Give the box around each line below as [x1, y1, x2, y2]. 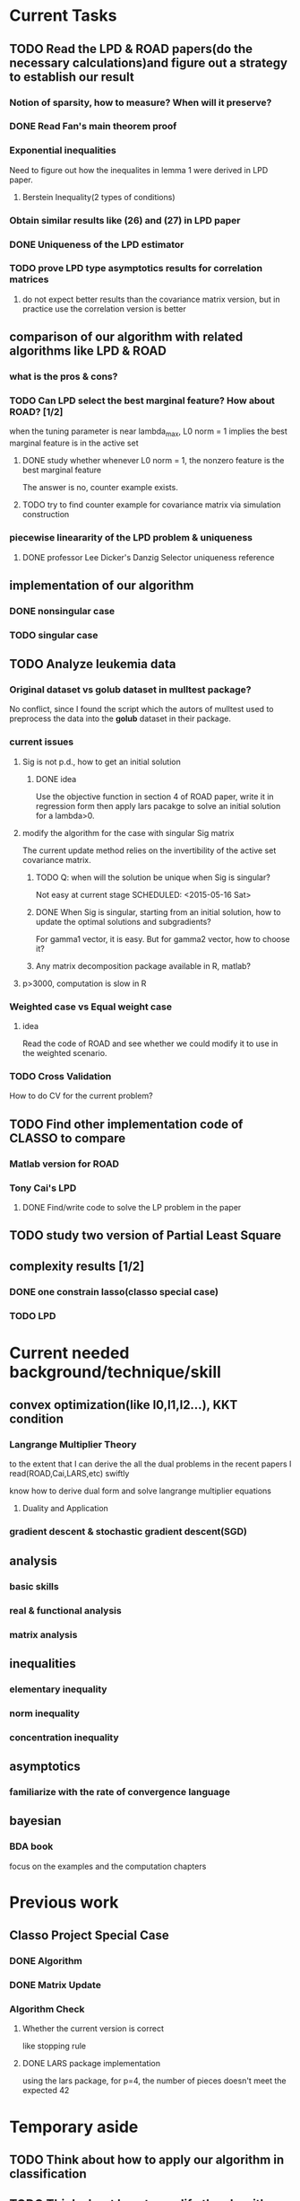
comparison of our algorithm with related [9, 330, 244, 345]
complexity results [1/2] [9, 1258, 145, 1273]
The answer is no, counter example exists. [21, 482, 179, 493]
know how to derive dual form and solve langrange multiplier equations [9, 1485, 271, 1496]
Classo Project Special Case [9, 1928, 169, 1943]
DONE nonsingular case [9, 604, 116, 617]
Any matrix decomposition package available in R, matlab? [35, 960, 252, 971]
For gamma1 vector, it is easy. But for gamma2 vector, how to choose [35, 933, 290, 944]
